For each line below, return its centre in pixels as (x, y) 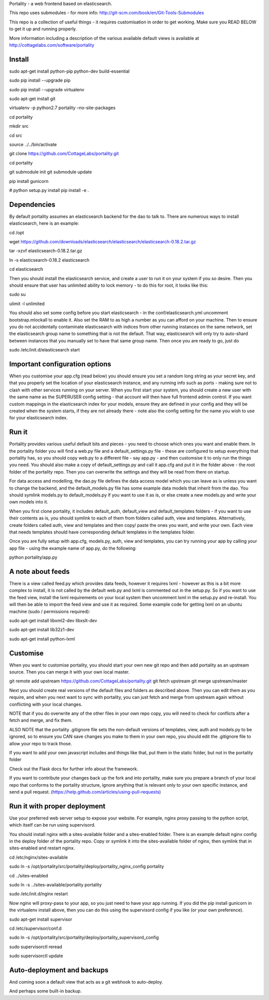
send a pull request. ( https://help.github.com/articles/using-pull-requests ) (85, 792)
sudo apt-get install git (32, 99)
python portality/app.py (33, 557)
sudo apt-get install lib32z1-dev (42, 630)
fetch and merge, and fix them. (41, 720)
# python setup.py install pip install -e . (49, 190)
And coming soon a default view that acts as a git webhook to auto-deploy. (86, 982)
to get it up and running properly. (43, 29)
